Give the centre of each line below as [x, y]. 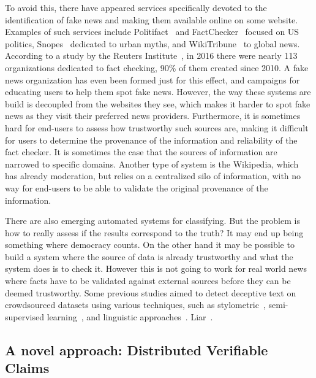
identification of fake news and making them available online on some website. [152, 19]
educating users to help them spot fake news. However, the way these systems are [158, 92]
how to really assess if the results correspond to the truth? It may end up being [154, 232]
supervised [24, 316]
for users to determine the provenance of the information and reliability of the [151, 140]
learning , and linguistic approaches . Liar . [130, 316]
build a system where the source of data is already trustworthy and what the [149, 256]
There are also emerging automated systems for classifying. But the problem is [152, 221]
